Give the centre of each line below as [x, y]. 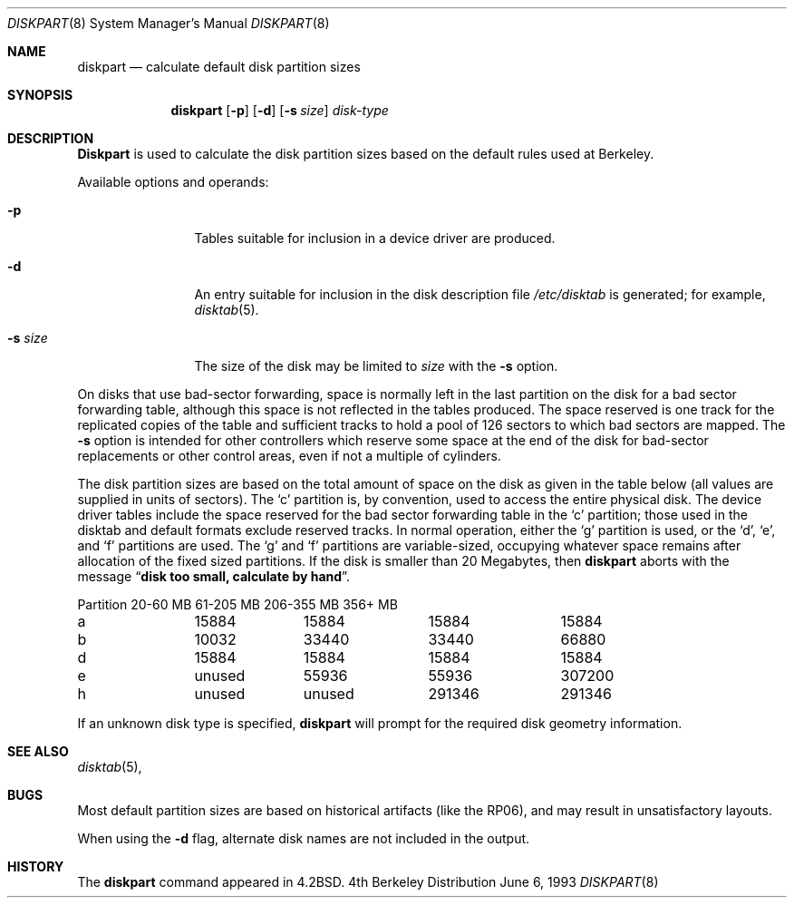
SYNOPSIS [40, 95]
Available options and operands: [173, 182]
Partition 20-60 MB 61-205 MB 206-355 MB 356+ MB [237, 604]
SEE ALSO [38, 751]
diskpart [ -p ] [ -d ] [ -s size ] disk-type [280, 110]
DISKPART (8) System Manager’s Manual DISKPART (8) [169, 23]
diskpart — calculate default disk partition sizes [219, 67]
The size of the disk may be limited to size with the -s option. [376, 366]
